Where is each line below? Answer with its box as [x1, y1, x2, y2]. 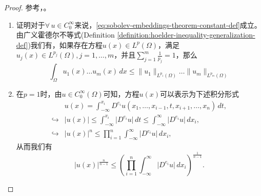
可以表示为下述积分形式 [159, 88, 239, 99]
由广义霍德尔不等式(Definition [16, 29, 115, 40]
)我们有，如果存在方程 [28, 39, 103, 50]
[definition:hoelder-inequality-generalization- [117, 29, 255, 40]
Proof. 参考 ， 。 [4, 2, 51, 12]
